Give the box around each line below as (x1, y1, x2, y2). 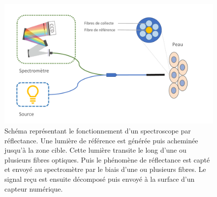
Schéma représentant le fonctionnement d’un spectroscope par (4, 126, 191, 136)
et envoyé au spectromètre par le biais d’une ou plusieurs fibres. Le (4, 164, 206, 174)
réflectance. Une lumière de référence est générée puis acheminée (4, 135, 198, 145)
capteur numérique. (4, 183, 63, 194)
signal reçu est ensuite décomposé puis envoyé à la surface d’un (4, 174, 195, 184)
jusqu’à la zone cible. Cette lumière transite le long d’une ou (4, 145, 186, 155)
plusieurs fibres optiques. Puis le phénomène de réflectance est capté (4, 154, 210, 164)
